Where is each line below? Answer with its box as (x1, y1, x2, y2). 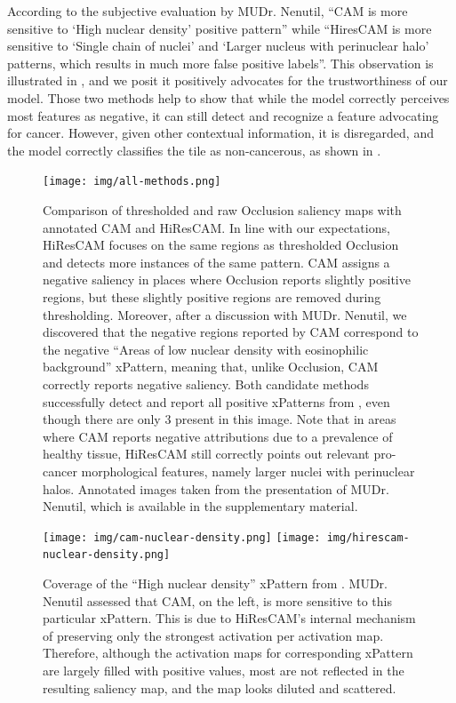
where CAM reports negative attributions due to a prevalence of (43, 427, 393, 445)
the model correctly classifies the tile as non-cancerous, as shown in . (7, 140, 381, 159)
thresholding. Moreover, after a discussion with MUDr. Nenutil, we (43, 305, 407, 324)
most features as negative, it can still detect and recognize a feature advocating (7, 106, 439, 124)
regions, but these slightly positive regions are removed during (43, 287, 381, 306)
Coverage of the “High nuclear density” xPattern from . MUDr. (43, 574, 388, 592)
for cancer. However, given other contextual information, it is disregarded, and (7, 124, 434, 142)
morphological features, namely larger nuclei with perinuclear (81, 461, 415, 480)
